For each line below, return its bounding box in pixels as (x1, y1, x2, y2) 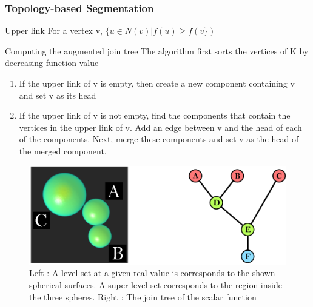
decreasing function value (5, 56, 99, 69)
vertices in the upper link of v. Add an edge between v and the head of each (19, 120, 302, 133)
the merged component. (19, 144, 107, 157)
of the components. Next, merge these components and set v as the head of (19, 133, 299, 145)
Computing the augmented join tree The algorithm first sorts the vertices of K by (5, 44, 309, 57)
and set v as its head (19, 88, 96, 101)
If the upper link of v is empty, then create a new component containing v (19, 77, 295, 89)
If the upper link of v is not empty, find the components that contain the (19, 109, 291, 122)
